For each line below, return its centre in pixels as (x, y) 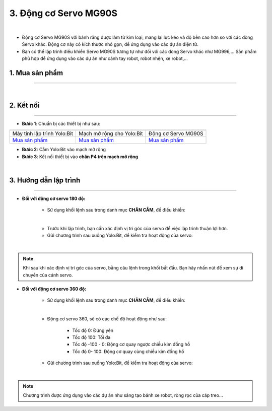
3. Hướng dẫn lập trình (45, 180)
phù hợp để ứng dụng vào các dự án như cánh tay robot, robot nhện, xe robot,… (105, 58)
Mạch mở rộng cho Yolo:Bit (111, 133)
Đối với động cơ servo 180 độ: (54, 198)
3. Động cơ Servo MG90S (63, 13)
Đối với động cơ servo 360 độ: (54, 289)
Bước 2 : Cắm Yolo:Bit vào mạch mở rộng (64, 150)
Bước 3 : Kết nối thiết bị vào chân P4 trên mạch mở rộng (80, 157)
